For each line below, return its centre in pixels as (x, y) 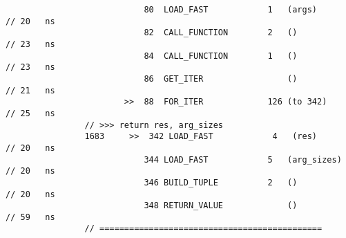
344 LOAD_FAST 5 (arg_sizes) (243, 159)
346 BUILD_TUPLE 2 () (221, 182)
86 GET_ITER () (221, 79)
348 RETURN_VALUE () (221, 206)
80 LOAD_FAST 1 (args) (231, 10)
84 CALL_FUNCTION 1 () (221, 56)
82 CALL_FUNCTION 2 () (221, 33)
